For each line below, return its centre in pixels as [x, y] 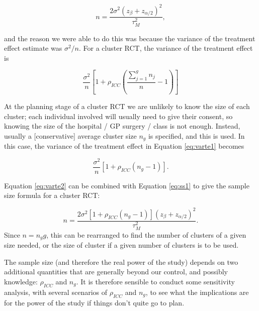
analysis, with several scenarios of [56, 292]
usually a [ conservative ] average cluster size [70, 135]
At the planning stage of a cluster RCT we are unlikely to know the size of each [127, 106]
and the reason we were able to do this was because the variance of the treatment [130, 38]
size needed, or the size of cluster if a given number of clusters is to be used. [121, 245]
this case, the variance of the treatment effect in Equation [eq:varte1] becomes [124, 146]
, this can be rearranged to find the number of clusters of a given [146, 234]
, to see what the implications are [197, 292]
